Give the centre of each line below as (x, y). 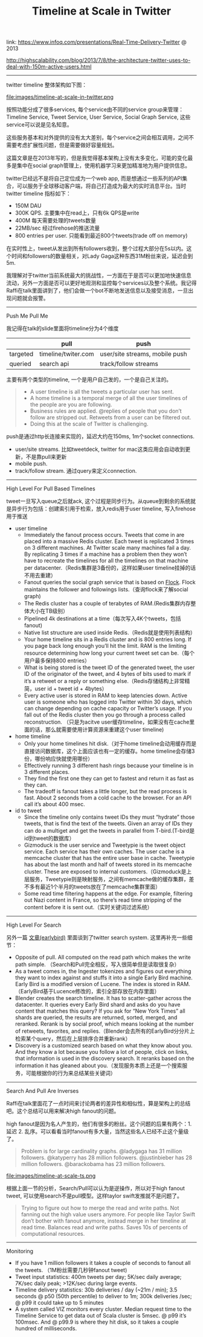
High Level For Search (34, 925)
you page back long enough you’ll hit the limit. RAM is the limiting (105, 646)
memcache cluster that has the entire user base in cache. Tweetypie (109, 858)
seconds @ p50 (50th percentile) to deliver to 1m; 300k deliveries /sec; (103, 1296)
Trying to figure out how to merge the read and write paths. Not (100, 1208)
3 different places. (47, 772)
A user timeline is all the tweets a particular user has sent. (102, 392)
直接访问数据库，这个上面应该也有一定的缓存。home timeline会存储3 (109, 751)
